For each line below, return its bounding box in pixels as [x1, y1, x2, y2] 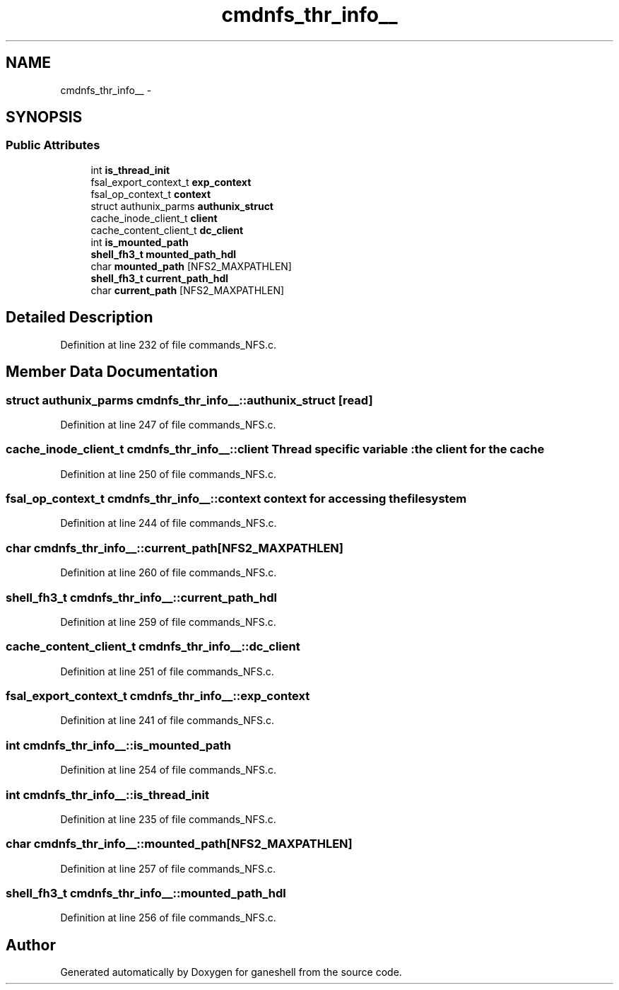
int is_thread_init [90, 163, 170, 176]
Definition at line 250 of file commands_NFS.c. [60, 467, 276, 480]
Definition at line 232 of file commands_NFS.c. [60, 338, 276, 351]
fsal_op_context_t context [90, 187, 211, 200]
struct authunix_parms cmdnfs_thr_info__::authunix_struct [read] [6, 392, 373, 407]
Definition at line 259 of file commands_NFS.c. [60, 615, 276, 628]
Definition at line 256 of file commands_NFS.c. [60, 912, 276, 924]
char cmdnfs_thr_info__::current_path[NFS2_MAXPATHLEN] [6, 540, 343, 555]
